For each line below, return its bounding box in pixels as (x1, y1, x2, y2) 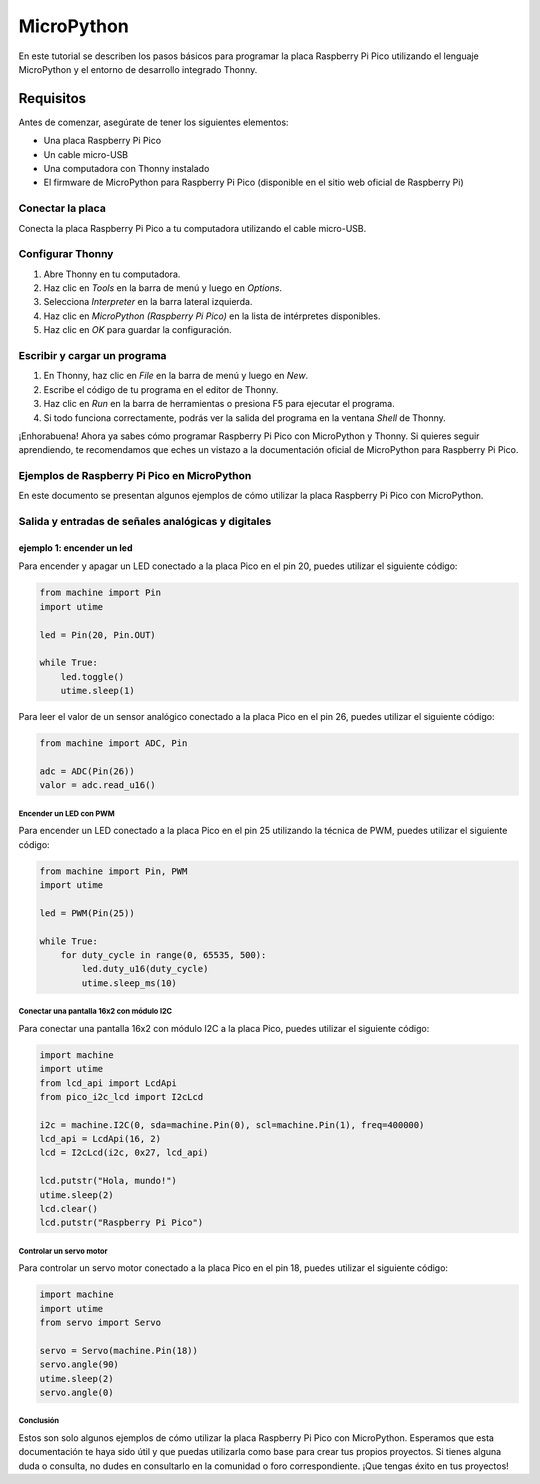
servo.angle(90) (39, 1359, 120, 1370)
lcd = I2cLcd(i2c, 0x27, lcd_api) (39, 1147, 209, 1159)
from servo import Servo (39, 1317, 162, 1329)
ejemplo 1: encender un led (18, 542, 134, 554)
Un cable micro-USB (43, 148, 129, 160)
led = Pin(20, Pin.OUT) (39, 629, 157, 640)
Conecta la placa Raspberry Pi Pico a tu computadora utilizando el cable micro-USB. (18, 222, 367, 234)
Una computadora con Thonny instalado (43, 163, 210, 175)
